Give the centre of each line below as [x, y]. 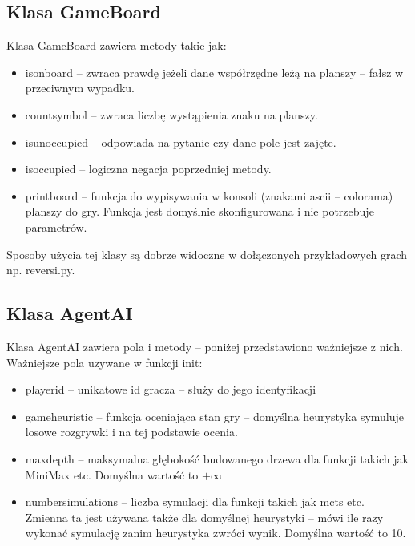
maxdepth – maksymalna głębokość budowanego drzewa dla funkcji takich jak [217, 458]
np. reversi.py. [41, 270]
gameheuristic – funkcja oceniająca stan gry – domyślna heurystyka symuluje [215, 416]
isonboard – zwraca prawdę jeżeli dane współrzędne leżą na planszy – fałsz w [214, 72]
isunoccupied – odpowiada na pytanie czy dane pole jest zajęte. [181, 142]
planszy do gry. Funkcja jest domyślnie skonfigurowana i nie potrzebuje [199, 211]
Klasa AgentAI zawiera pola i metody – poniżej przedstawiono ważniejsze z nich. [205, 346]
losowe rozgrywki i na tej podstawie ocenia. [131, 432]
